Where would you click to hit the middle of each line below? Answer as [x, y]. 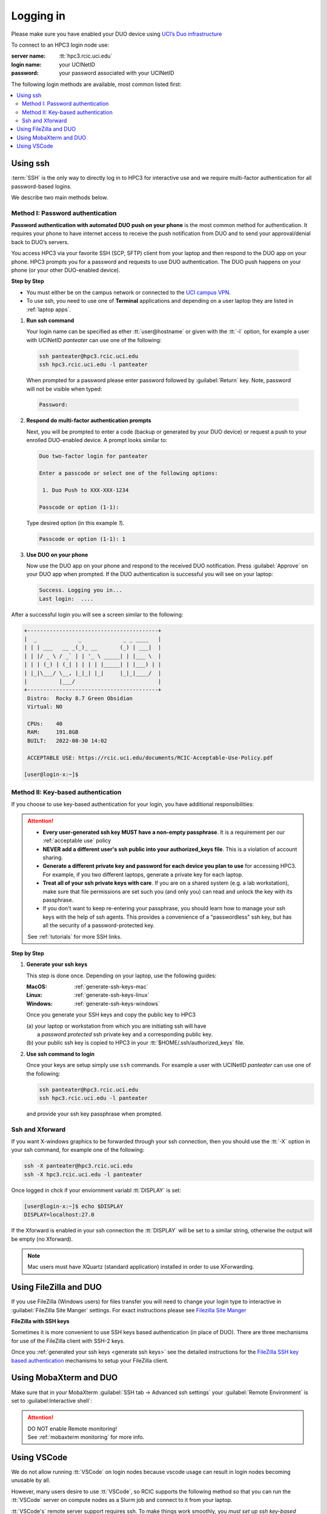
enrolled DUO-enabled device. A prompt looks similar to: [97, 440]
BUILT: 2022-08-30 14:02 [67, 741]
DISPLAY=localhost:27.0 [59, 1215]
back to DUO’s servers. [40, 242]
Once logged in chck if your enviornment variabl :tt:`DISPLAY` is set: [96, 1190]
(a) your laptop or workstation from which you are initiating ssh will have [116, 1026]
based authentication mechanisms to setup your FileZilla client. [90, 1360]
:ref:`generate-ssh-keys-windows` [117, 1003]
